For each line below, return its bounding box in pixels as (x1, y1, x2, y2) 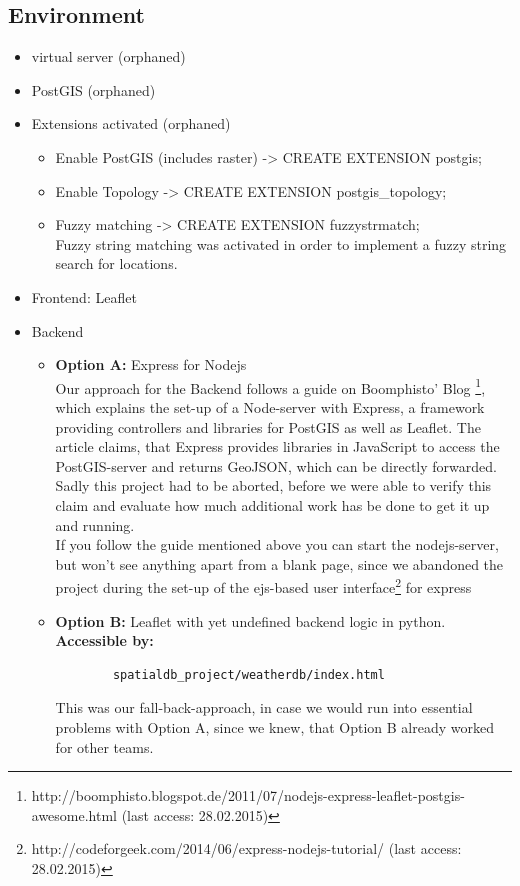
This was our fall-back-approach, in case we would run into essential (55, 697, 473, 718)
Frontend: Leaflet (31, 286, 137, 307)
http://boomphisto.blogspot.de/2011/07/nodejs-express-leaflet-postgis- (31, 785, 465, 806)
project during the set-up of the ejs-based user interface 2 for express (55, 574, 472, 597)
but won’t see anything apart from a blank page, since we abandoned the (55, 553, 504, 574)
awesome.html (31, 804, 118, 825)
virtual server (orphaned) (31, 46, 186, 67)
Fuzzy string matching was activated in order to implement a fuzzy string (55, 233, 507, 254)
